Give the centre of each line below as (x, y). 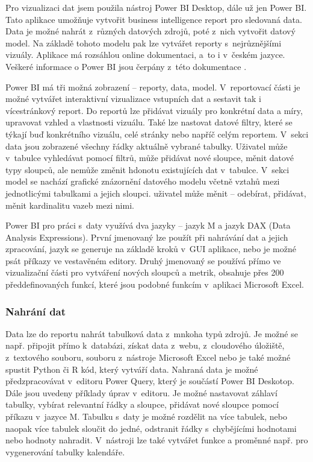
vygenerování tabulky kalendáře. (65, 451)
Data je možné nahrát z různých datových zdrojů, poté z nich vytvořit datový (150, 31)
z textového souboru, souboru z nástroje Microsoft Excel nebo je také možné (148, 357)
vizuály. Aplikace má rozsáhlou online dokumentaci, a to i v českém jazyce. (145, 55)
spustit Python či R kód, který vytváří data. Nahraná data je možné (132, 369)
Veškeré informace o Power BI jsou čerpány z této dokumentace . (126, 66)
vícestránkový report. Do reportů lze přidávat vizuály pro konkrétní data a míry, (154, 110)
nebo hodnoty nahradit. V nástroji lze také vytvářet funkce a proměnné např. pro (157, 440)
